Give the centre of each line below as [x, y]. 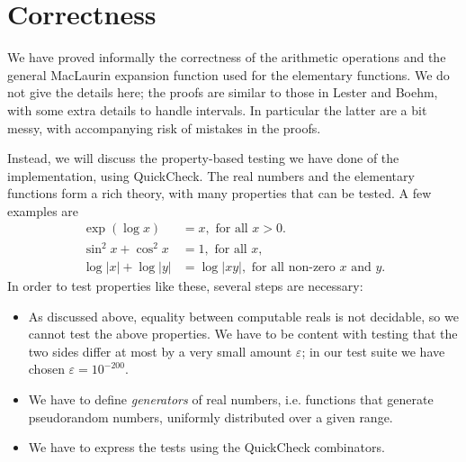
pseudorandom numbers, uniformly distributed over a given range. [211, 417]
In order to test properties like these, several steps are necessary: [185, 286]
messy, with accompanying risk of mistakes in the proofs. [164, 127]
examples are [43, 210]
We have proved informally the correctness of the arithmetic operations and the [227, 57]
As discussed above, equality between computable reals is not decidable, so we [243, 316]
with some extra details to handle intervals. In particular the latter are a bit [217, 109]
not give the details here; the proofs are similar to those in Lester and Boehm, [223, 92]
